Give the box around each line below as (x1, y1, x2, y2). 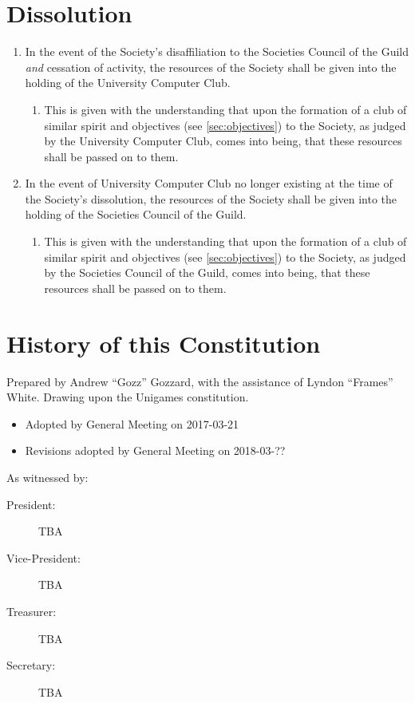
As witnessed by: (6, 468, 89, 485)
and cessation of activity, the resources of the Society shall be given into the (25, 58, 397, 75)
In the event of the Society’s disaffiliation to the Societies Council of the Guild (25, 43, 409, 60)
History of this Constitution (6, 326, 321, 359)
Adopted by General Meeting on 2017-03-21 (25, 415, 239, 432)
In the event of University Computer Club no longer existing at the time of (25, 175, 393, 192)
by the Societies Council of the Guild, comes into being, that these (44, 264, 370, 281)
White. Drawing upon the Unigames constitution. (6, 389, 249, 405)
